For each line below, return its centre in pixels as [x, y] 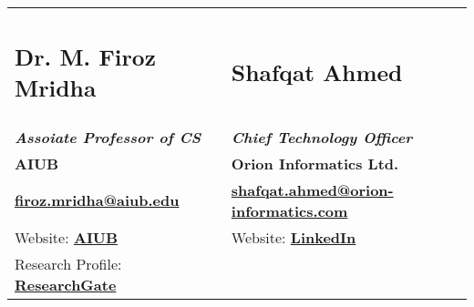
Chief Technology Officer [322, 137]
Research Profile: [68, 263]
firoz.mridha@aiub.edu [97, 200]
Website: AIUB [67, 237]
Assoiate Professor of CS [108, 137]
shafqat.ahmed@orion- [312, 189]
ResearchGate [66, 284]
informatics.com [289, 210]
